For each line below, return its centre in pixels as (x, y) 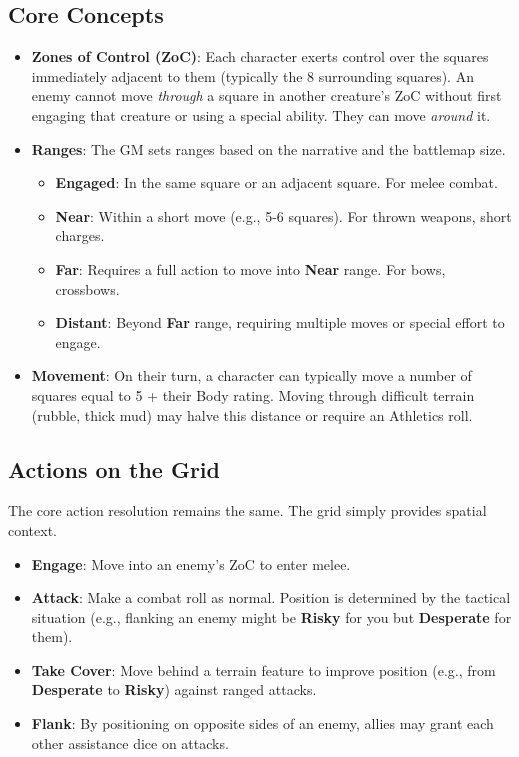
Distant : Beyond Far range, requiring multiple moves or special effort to (280, 322)
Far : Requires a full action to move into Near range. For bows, (250, 268)
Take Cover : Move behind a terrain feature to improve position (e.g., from (263, 669)
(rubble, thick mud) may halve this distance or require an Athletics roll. (252, 414)
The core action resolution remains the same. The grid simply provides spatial (247, 510)
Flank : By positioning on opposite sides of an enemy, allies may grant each (262, 723)
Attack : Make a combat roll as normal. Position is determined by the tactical (271, 597)
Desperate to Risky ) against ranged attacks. (174, 689)
